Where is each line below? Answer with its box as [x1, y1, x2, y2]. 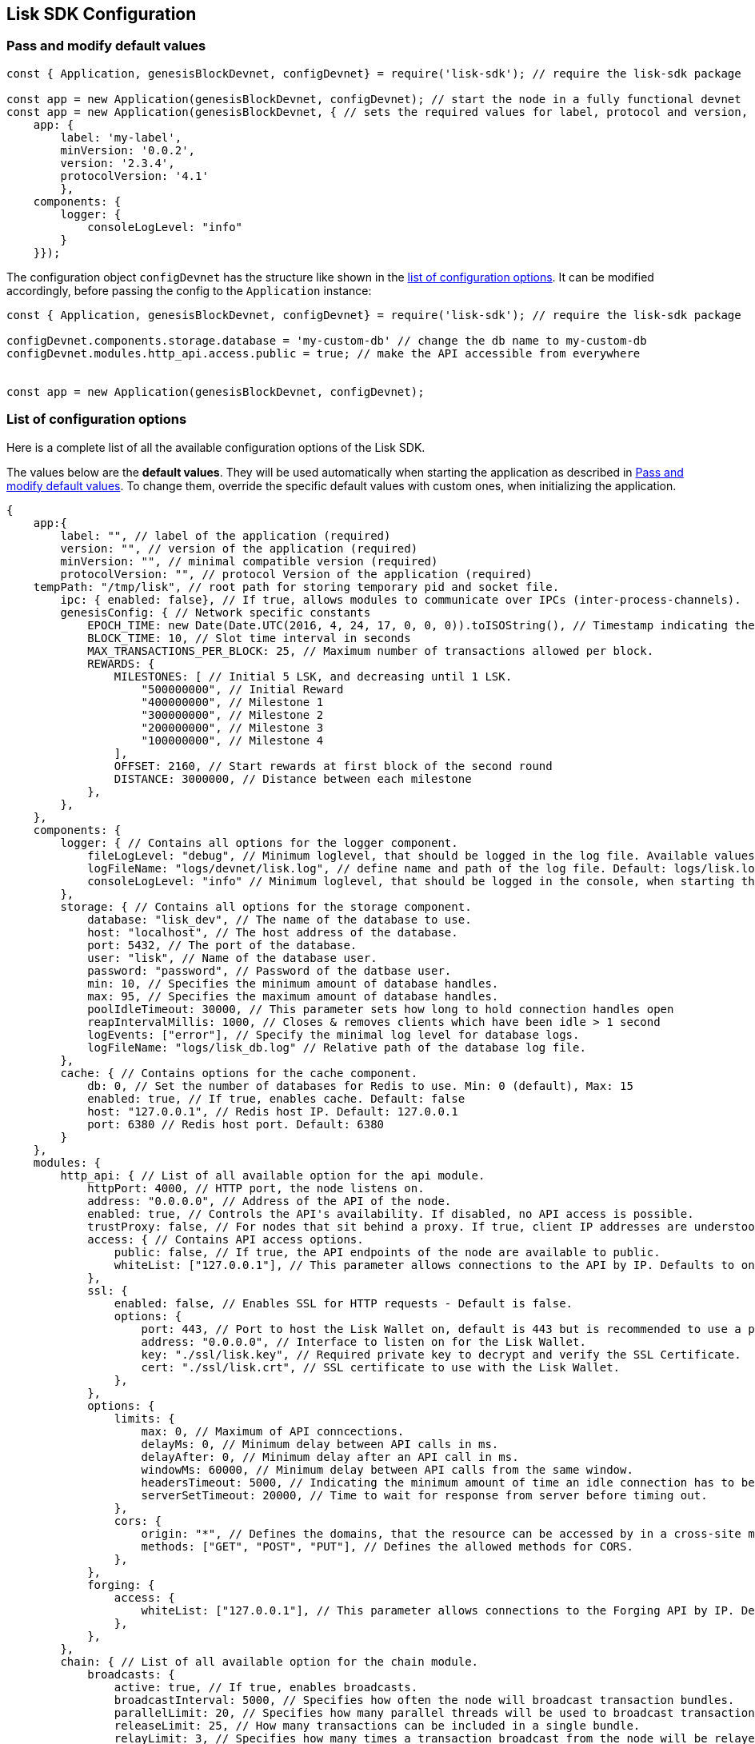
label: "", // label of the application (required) [60, 529, 391, 542]
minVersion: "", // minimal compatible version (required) [60, 554, 438, 568]
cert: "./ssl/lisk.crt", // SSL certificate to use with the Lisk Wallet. [141, 1360, 621, 1374]
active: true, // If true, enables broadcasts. [114, 1680, 418, 1694]
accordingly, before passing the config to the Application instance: [6, 283, 372, 297]
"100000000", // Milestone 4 [141, 733, 324, 747]
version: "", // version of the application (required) [60, 541, 418, 555]
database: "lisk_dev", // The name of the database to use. [87, 912, 472, 926]
